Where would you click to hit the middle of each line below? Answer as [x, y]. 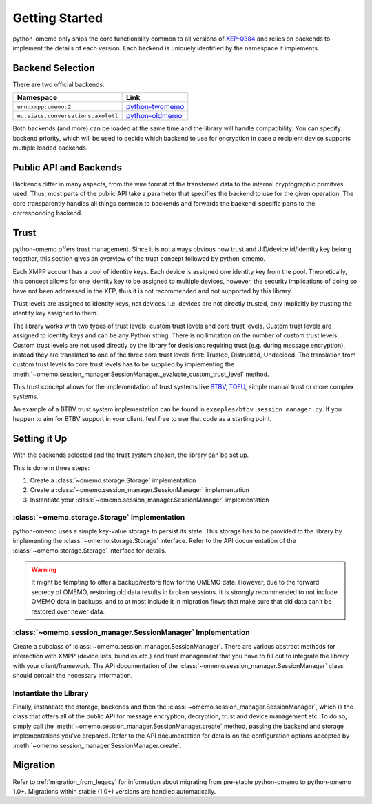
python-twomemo [155, 107]
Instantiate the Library [51, 693]
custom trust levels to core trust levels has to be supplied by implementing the [124, 364]
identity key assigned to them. [55, 313]
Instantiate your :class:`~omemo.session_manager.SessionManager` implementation [149, 500]
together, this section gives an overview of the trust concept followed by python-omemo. [139, 259]
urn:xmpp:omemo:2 [44, 107]
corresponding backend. [48, 213]
